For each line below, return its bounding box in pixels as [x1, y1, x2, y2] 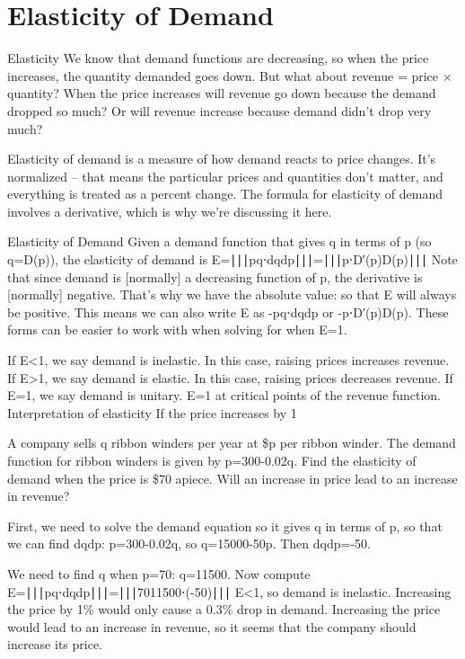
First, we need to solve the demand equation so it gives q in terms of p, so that [7, 516, 443, 535]
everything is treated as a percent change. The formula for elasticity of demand [7, 184, 443, 203]
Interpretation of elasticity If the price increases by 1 [7, 403, 297, 422]
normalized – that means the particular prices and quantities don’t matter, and [7, 166, 443, 185]
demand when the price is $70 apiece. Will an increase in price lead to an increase [7, 468, 458, 487]
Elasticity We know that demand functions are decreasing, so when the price [7, 49, 429, 67]
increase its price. [7, 635, 102, 654]
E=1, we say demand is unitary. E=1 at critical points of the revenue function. [7, 386, 441, 405]
